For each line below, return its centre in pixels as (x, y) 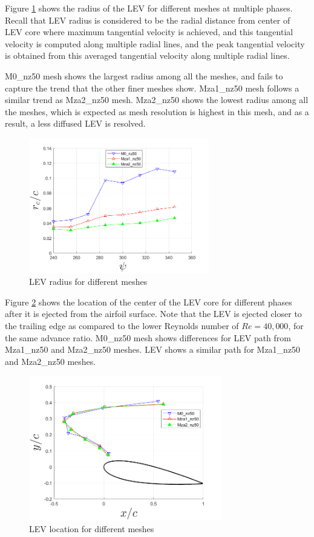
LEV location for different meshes (92, 529)
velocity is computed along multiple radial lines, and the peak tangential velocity (155, 43)
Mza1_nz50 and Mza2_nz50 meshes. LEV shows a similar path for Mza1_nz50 (153, 349)
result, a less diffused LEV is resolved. (75, 123)
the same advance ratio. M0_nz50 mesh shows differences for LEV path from (148, 337)
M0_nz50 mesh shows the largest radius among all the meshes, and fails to (144, 75)
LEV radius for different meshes (88, 282)
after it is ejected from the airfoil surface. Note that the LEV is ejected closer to (153, 314)
